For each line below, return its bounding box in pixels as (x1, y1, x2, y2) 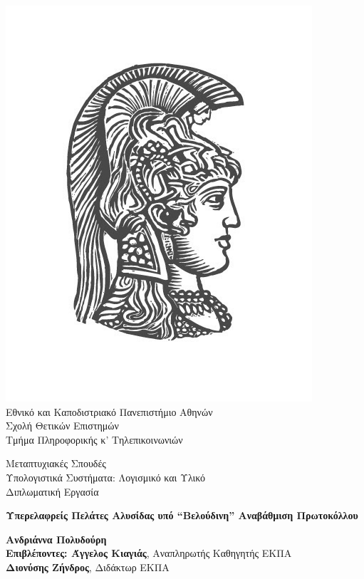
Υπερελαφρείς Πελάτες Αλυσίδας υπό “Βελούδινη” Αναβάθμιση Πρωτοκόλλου (6, 508, 358, 523)
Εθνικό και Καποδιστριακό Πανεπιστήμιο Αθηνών (6, 404, 213, 419)
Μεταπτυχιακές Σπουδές (6, 456, 106, 471)
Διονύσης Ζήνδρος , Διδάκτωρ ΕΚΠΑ (6, 559, 170, 574)
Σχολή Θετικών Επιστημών (6, 418, 119, 433)
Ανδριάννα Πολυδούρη (6, 531, 107, 546)
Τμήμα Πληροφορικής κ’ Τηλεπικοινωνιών (6, 432, 183, 447)
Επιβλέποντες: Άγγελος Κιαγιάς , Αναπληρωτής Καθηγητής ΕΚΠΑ (6, 546, 292, 560)
